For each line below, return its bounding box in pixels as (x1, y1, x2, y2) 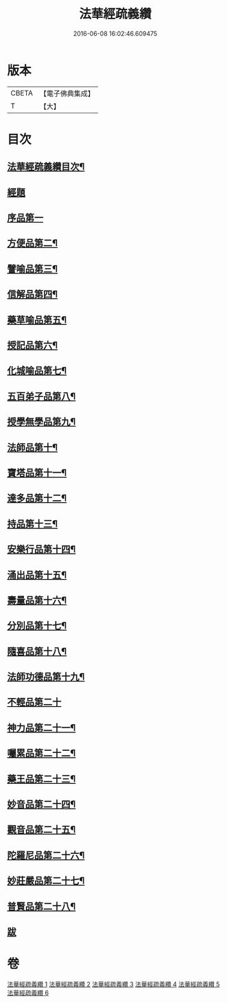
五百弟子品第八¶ (7, 390, 76, 402)
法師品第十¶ (7, 441, 58, 453)
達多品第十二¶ (7, 493, 67, 504)
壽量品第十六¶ (7, 594, 67, 606)
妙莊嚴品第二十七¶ (7, 875, 85, 887)
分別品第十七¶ (7, 620, 67, 632)
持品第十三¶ (7, 518, 58, 530)
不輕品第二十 (7, 697, 62, 708)
